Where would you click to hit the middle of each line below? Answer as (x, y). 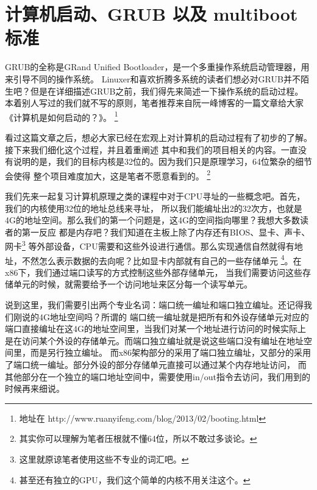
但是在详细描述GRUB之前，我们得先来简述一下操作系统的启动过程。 (167, 91)
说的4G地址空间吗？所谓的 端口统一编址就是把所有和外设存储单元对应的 (165, 316)
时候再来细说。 (35, 388)
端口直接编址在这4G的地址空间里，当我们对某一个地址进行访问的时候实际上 (155, 329)
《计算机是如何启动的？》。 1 (62, 116)
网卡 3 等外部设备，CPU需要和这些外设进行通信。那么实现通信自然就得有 (150, 245)
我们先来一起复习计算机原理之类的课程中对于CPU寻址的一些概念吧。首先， (155, 196)
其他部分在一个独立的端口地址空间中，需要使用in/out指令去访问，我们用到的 (158, 376)
